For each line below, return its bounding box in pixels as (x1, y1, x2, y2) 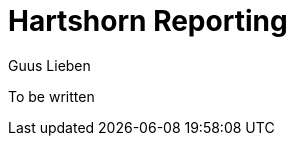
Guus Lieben (8, 56, 91, 74)
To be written (8, 87, 95, 105)
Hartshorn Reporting (8, 4, 288, 38)
